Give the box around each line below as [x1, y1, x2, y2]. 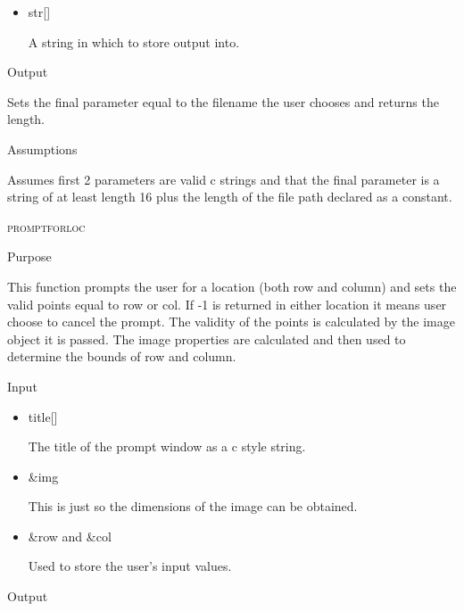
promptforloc [7, 217, 86, 235]
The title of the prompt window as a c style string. [28, 437, 306, 456]
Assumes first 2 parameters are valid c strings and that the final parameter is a [7, 169, 440, 188]
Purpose [7, 247, 52, 266]
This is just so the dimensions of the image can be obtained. [28, 497, 358, 516]
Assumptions [7, 139, 78, 158]
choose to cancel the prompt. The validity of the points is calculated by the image [7, 312, 455, 331]
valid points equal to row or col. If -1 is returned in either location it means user [7, 294, 447, 313]
